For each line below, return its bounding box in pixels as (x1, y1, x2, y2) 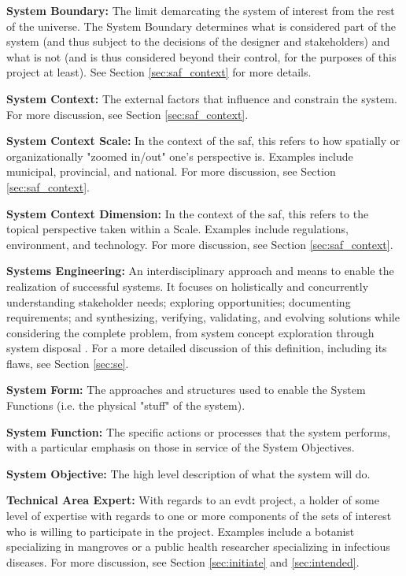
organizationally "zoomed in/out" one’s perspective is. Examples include (6, 147, 353, 164)
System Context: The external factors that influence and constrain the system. (6, 90, 397, 106)
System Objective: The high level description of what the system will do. (6, 465, 371, 481)
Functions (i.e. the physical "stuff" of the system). (6, 397, 245, 414)
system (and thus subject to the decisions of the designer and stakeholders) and (6, 33, 390, 50)
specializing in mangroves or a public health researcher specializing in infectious (6, 538, 390, 555)
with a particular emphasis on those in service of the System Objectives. (6, 439, 355, 455)
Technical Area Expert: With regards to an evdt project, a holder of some (6, 492, 379, 508)
